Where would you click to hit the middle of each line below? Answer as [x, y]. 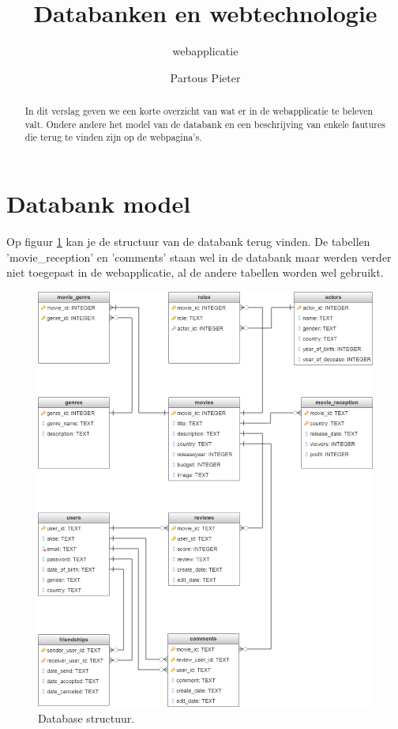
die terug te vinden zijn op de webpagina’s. [113, 137]
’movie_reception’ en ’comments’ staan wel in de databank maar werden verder [199, 257]
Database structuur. [86, 718]
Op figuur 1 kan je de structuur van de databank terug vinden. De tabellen [188, 242]
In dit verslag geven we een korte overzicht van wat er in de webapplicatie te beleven [199, 111]
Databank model [99, 204]
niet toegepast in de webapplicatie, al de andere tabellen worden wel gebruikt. [195, 272]
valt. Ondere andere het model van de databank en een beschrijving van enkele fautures [205, 124]
